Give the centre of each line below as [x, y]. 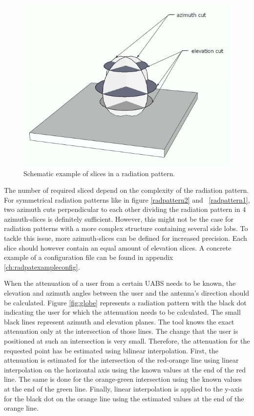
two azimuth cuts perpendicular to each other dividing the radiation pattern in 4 [125, 209]
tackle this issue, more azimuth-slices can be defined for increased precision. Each [126, 238]
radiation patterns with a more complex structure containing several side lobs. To [126, 228]
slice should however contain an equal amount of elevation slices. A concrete [118, 247]
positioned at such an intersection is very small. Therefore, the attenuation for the [127, 340]
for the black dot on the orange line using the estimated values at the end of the [124, 398]
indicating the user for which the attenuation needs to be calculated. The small [122, 312]
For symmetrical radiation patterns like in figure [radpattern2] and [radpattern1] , [127, 199]
